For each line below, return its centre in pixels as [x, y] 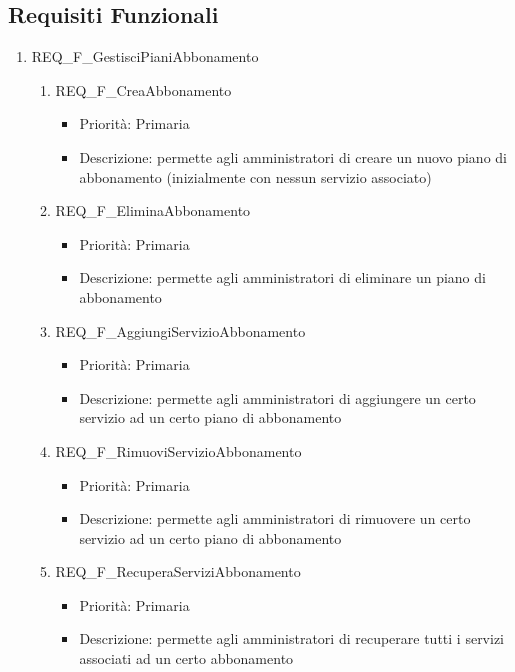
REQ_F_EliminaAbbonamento [153, 210]
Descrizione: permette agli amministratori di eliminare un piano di [282, 277]
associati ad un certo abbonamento [186, 658]
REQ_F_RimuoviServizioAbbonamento [178, 450]
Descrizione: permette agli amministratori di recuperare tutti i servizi [292, 638]
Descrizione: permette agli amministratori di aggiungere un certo [277, 397]
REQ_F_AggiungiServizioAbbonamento [180, 330]
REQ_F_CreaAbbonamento [143, 89]
